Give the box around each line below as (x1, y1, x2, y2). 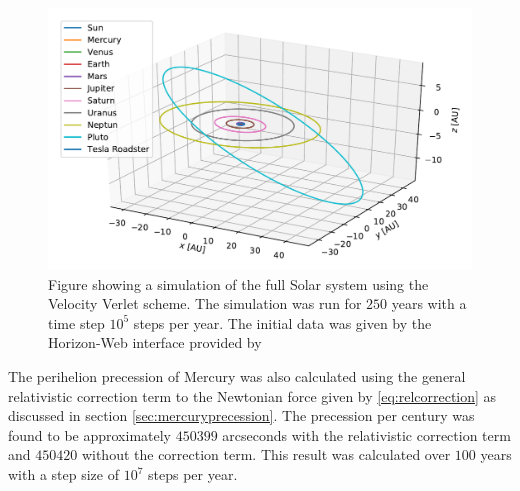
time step (48, 312, 105, 333)
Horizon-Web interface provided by (48, 332, 262, 353)
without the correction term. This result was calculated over (81, 444, 451, 465)
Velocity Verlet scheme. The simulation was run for (48, 293, 362, 314)
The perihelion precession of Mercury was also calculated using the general (8, 366, 466, 387)
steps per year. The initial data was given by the (133, 312, 432, 333)
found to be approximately (8, 424, 172, 445)
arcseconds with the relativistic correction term (222, 424, 511, 445)
